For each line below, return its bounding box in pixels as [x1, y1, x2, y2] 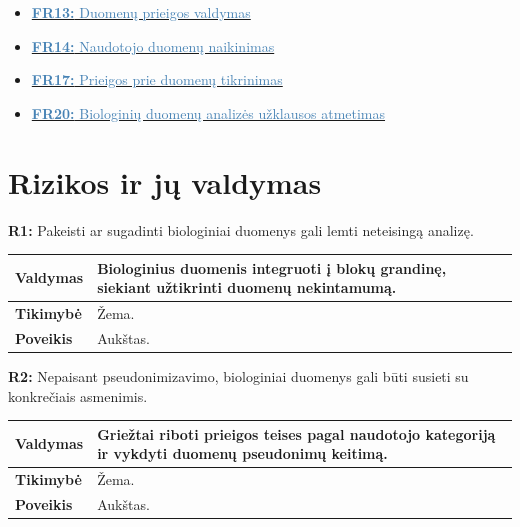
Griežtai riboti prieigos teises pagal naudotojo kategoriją [97, 423, 496, 444]
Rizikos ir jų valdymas [8, 161, 322, 202]
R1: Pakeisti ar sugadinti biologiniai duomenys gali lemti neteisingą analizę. [8, 219, 474, 240]
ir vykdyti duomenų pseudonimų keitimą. [97, 443, 388, 464]
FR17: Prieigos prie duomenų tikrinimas [31, 69, 283, 90]
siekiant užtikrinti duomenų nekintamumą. [97, 277, 397, 298]
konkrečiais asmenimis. [8, 385, 148, 406]
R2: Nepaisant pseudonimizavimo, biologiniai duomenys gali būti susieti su [8, 365, 469, 386]
